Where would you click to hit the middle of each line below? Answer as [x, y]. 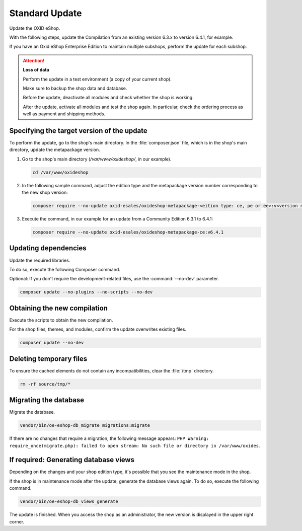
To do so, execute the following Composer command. [65, 269]
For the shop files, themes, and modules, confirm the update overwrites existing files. [98, 329]
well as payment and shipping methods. [64, 114]
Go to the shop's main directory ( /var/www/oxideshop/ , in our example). [97, 159]
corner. [17, 521]
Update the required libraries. [40, 260]
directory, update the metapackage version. [55, 150]
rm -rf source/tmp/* [45, 384]
